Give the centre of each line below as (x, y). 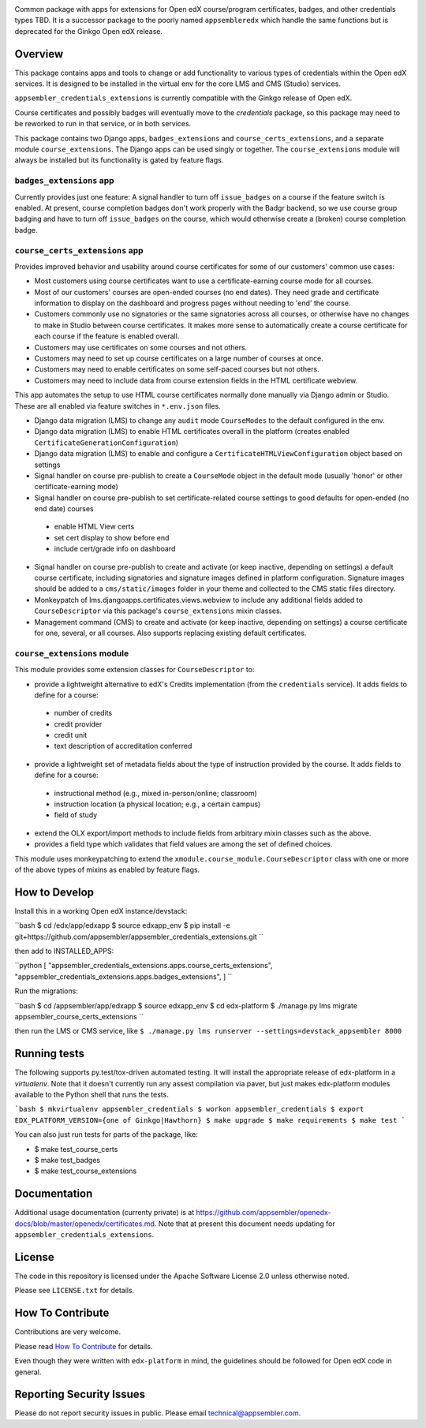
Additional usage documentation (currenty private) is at (105, 1213)
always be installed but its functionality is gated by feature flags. (119, 160)
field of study (76, 815)
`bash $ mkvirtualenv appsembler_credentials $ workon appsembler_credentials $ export (189, 1109)
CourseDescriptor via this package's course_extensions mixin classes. (158, 611)
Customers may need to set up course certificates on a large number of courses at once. (179, 358)
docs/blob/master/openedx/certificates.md (85, 1224)
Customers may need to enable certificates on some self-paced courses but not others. (177, 369)
